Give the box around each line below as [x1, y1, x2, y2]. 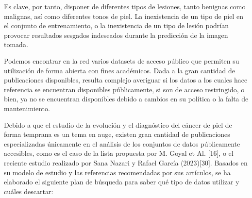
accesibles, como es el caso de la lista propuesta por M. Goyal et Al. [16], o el [4, 148, 234, 158]
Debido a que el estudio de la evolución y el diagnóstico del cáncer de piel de [4, 119, 232, 130]
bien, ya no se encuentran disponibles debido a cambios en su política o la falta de [4, 94, 249, 104]
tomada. [4, 39, 28, 49]
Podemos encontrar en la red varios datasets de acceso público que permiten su [4, 55, 239, 66]
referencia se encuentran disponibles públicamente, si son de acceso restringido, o [4, 84, 245, 94]
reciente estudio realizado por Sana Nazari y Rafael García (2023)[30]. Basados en [4, 157, 248, 167]
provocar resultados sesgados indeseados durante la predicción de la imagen [4, 30, 228, 40]
